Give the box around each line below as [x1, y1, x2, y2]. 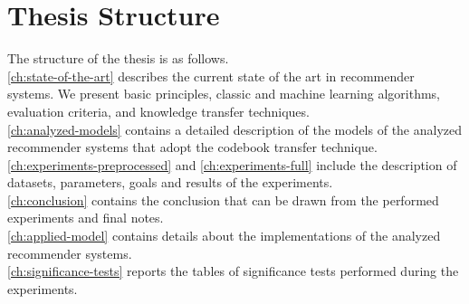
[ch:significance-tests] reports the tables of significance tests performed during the [7, 261, 459, 280]
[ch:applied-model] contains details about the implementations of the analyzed [7, 226, 441, 245]
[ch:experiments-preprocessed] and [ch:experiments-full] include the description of [7, 155, 457, 174]
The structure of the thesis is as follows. [7, 49, 229, 68]
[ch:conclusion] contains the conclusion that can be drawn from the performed [7, 190, 439, 209]
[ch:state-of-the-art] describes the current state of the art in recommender [7, 66, 415, 85]
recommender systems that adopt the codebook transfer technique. [7, 138, 378, 157]
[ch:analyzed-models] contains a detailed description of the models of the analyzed [7, 119, 463, 138]
